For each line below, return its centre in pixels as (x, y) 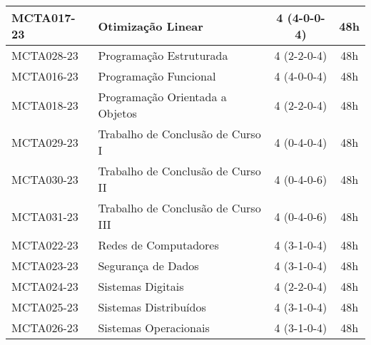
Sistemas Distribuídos (152, 307)
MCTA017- (44, 17)
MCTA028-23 (45, 55)
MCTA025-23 (45, 307)
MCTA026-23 (45, 328)
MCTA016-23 (45, 76)
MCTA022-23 (45, 245)
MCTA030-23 (45, 179)
